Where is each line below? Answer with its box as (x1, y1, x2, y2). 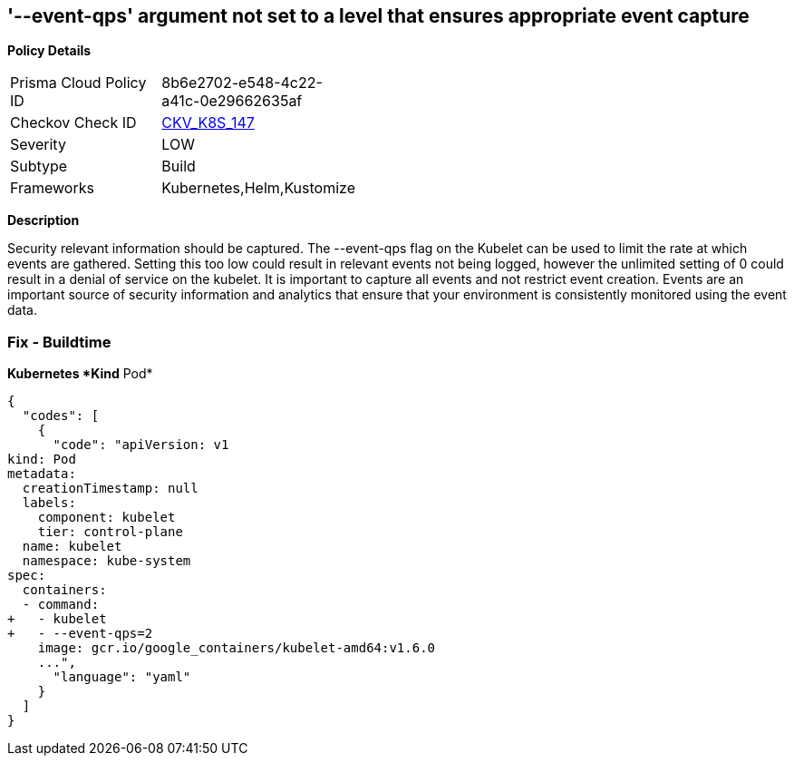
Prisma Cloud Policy (10, 73, 147, 93)
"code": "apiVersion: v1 (53, 437, 229, 453)
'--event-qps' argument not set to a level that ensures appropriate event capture (7, 5, 750, 27)
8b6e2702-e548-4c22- (161, 73, 323, 93)
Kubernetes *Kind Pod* (7, 366, 153, 382)
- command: (22, 597, 100, 612)
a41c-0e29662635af (161, 92, 303, 111)
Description (7, 212, 80, 229)
